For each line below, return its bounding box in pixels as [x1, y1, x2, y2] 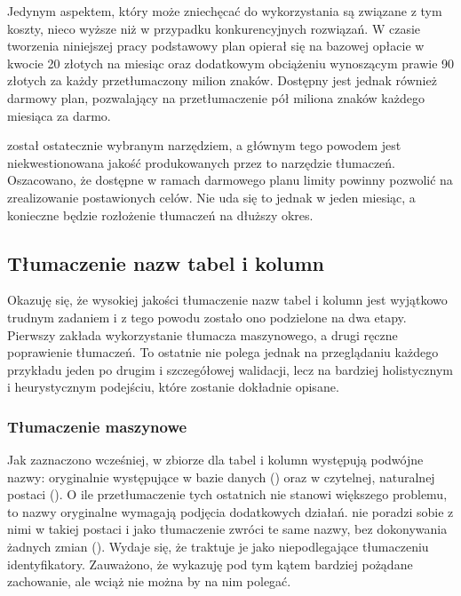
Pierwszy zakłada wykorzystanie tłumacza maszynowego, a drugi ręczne [7, 325, 398, 344]
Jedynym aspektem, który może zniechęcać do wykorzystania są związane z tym [7, 2, 442, 20]
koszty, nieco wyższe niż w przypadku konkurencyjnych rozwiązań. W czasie [7, 19, 421, 37]
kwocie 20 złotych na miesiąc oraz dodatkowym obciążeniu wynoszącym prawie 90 [7, 53, 455, 72]
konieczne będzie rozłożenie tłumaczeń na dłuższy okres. [7, 205, 314, 224]
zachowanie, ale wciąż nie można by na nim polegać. [7, 572, 291, 591]
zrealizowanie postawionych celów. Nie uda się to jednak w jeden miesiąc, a [7, 187, 416, 206]
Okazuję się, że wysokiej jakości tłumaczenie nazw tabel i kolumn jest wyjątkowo [7, 290, 448, 309]
